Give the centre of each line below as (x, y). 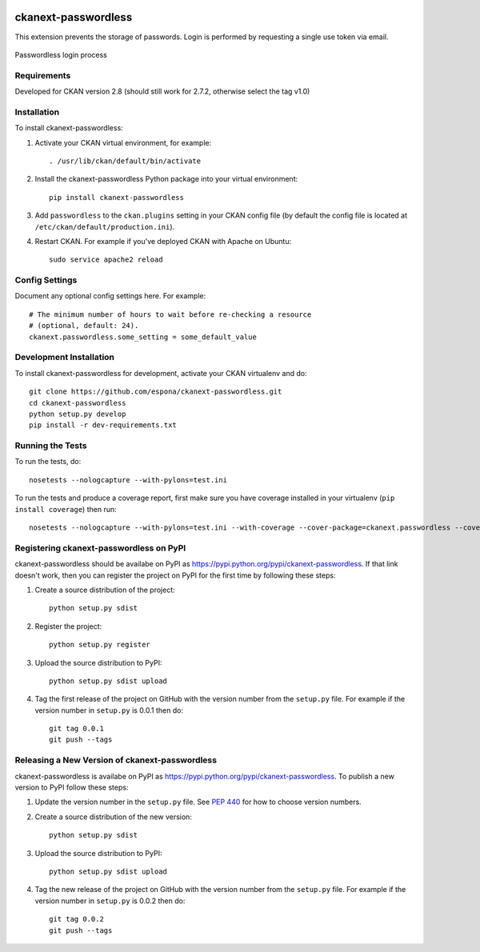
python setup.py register (100, 645)
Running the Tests (51, 446)
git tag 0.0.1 (76, 729)
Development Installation (65, 358)
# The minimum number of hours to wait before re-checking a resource (170, 314)
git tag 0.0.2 (76, 919)
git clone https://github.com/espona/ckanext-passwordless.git (156, 392)
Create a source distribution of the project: (105, 590)
